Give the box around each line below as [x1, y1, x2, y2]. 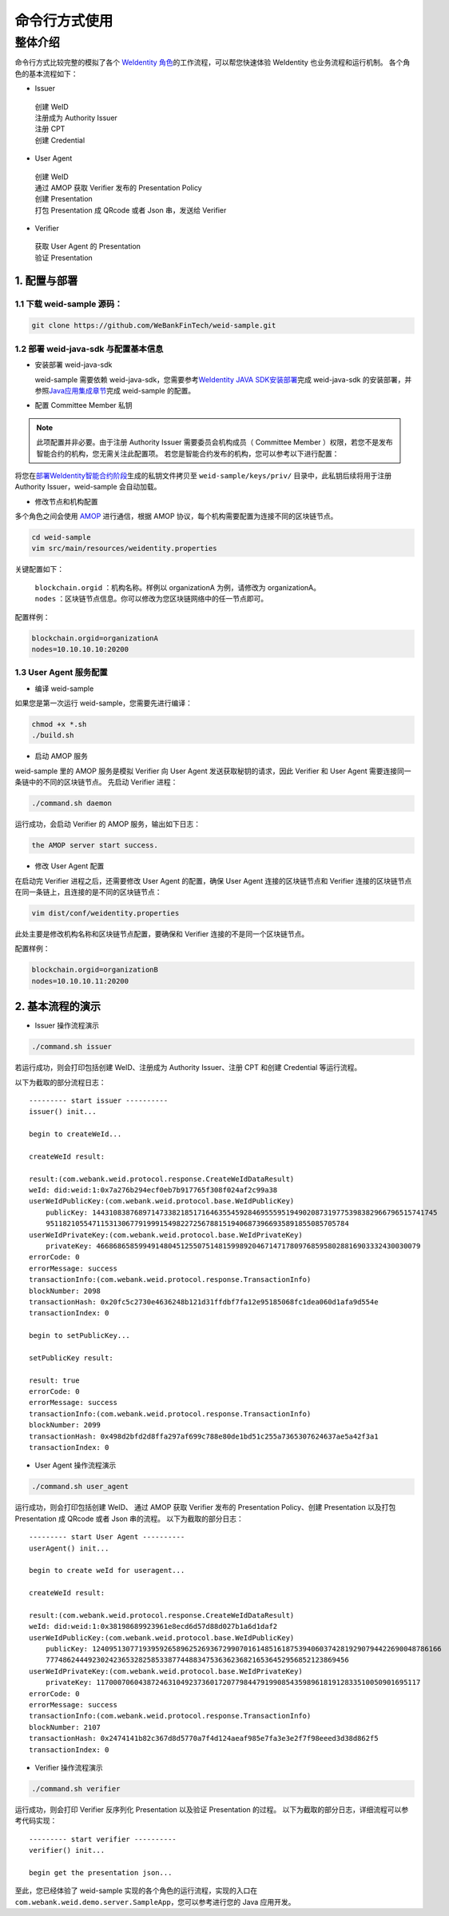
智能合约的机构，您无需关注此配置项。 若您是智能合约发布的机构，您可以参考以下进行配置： [36, 449, 340, 458]
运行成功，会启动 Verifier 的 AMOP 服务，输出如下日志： [14, 820, 201, 829]
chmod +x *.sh [31, 720, 87, 729]
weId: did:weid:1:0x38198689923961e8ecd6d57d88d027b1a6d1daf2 [29, 1622, 278, 1631]
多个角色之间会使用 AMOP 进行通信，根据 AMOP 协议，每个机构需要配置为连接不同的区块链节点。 [14, 512, 338, 521]
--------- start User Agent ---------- [29, 1532, 185, 1542]
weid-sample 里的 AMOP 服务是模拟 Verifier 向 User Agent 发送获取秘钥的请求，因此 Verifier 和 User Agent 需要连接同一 [14, 766, 411, 776]
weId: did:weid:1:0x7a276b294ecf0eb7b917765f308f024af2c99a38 [29, 1186, 278, 1195]
